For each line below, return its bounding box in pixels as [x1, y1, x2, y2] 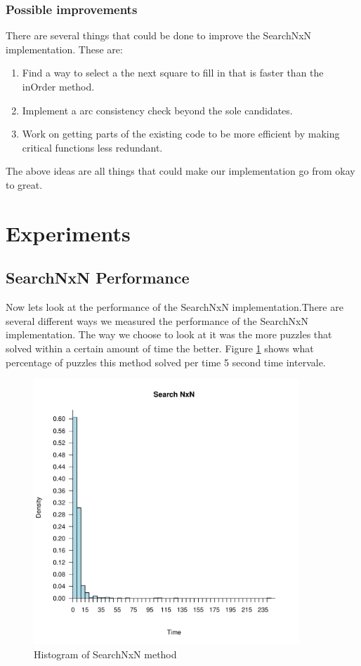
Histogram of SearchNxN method [34, 646, 177, 661]
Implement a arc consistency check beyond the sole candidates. [22, 102, 293, 117]
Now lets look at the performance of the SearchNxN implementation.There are [6, 300, 343, 314]
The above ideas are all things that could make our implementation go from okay [6, 164, 355, 178]
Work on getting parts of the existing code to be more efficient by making [22, 126, 340, 141]
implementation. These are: [6, 41, 123, 56]
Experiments [6, 218, 131, 247]
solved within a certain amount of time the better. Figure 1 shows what [6, 340, 314, 355]
